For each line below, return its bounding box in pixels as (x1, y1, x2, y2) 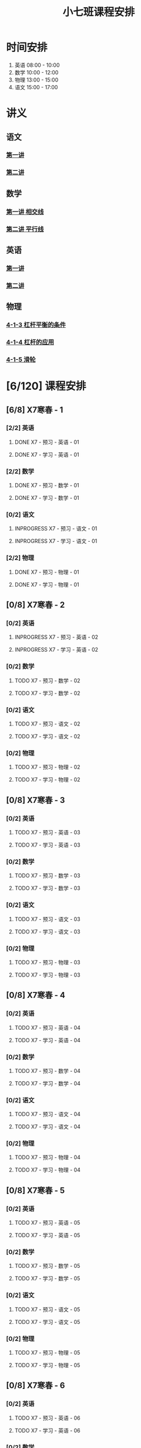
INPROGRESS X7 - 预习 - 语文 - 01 (14, 525, 98, 532)
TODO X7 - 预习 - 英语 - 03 (14, 829, 80, 836)
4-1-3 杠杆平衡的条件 (6, 321, 66, 329)
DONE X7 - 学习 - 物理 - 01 (14, 581, 79, 588)
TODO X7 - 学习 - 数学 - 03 (14, 884, 80, 892)
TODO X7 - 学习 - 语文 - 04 (14, 1123, 81, 1130)
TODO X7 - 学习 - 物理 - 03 (14, 971, 80, 978)
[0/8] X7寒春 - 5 (6, 1185, 65, 1195)
